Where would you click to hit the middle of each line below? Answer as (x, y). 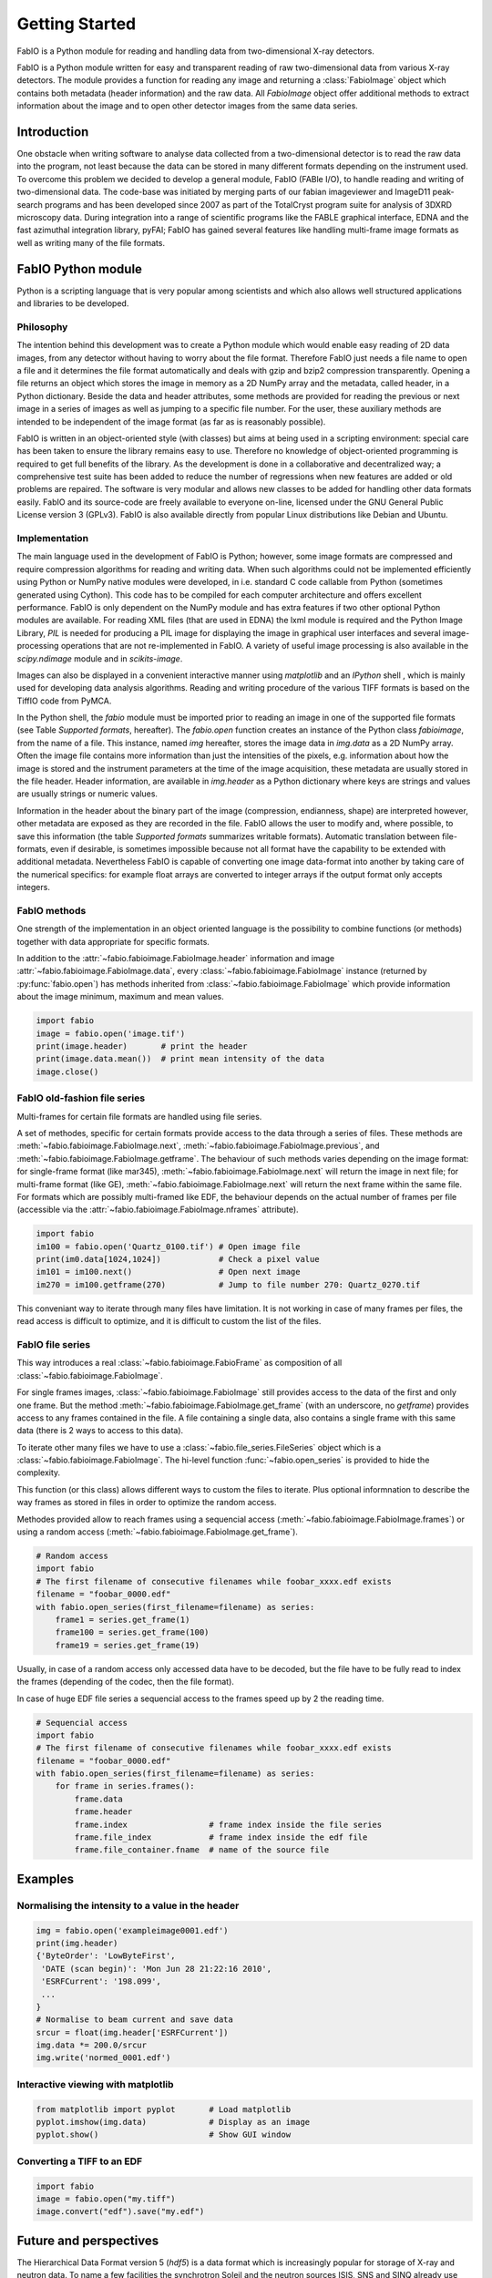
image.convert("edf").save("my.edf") (120, 2211)
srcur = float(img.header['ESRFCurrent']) (132, 2032)
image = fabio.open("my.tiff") (106, 2199)
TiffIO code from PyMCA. (64, 701)
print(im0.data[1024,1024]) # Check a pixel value (178, 1259)
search (30, 204)
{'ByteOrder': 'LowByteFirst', (106, 1956)
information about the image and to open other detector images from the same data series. (188, 106)
